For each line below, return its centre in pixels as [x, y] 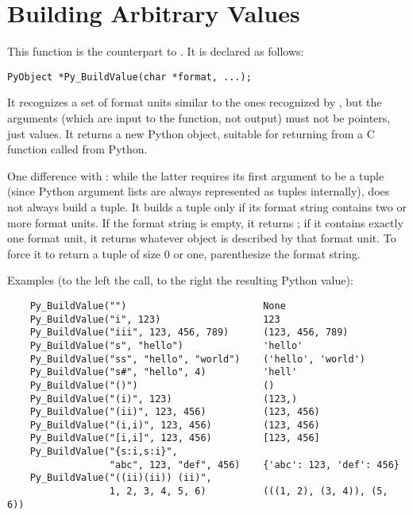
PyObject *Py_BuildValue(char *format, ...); [129, 77]
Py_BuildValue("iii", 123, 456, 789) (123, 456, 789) [189, 333]
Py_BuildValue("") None [158, 306]
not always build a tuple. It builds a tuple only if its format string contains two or [207, 206]
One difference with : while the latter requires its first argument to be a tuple [196, 175]
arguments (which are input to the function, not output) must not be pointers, [199, 117]
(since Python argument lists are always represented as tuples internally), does [199, 191]
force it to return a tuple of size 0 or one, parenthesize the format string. [184, 253]
